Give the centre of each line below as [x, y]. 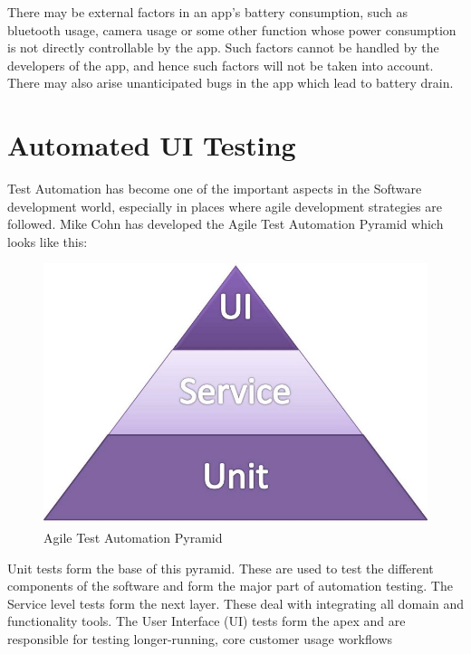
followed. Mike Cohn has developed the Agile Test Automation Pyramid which [226, 224]
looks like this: [48, 241]
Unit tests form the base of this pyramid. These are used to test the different [221, 568]
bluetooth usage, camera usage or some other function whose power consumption [232, 29]
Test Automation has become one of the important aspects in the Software [215, 189]
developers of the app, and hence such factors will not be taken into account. [221, 65]
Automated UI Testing [152, 145]
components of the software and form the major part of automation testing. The [230, 586]
